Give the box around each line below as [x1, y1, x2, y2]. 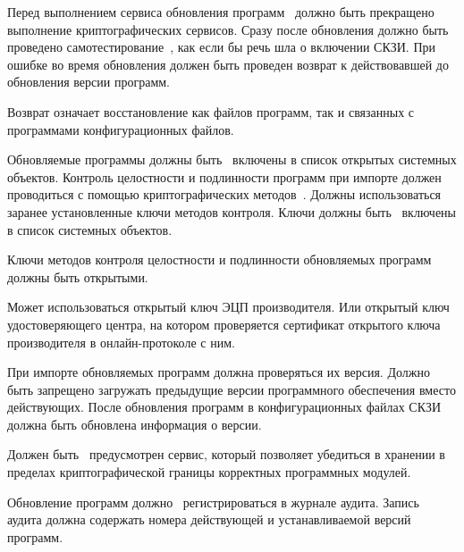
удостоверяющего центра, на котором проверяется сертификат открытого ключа [7, 314, 441, 333]
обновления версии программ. [7, 72, 170, 91]
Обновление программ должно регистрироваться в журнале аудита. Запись [7, 492, 419, 511]
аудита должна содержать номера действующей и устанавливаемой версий [7, 510, 411, 529]
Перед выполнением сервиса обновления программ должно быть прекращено [7, 3, 434, 21]
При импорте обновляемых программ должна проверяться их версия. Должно [7, 363, 430, 381]
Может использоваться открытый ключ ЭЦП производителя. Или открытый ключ [7, 297, 450, 316]
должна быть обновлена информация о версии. [7, 414, 262, 433]
